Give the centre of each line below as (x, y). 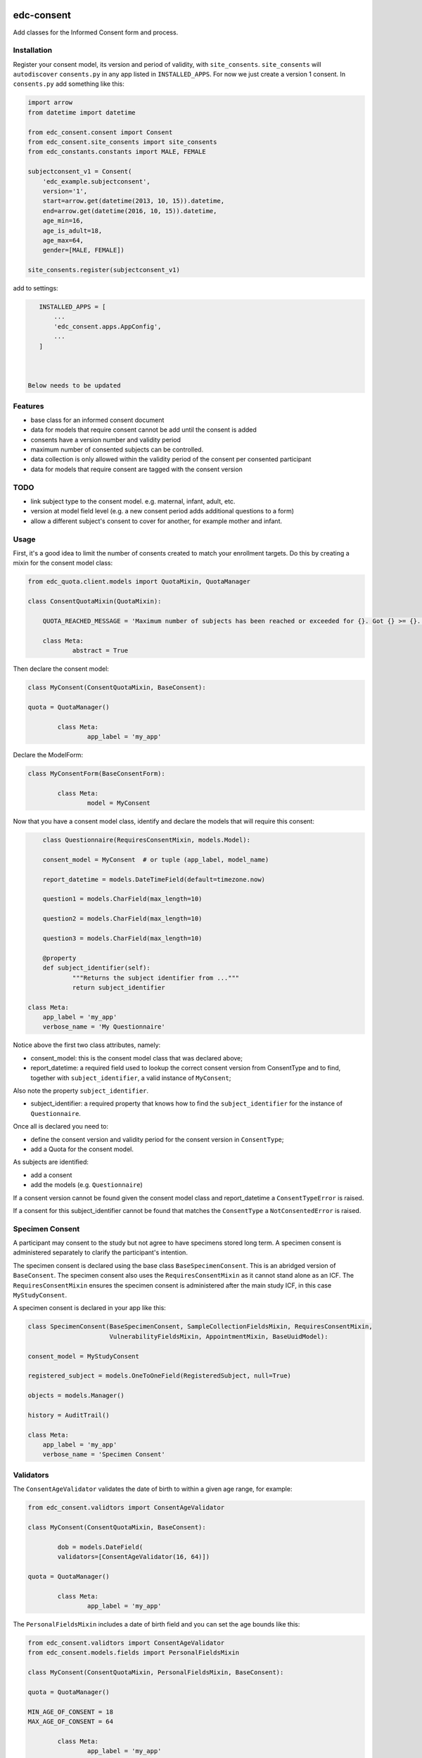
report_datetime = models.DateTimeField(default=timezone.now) (154, 879)
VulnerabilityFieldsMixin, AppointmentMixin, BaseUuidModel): (219, 1336)
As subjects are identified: (51, 1162)
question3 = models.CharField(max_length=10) (122, 938)
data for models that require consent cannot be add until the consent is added (143, 430)
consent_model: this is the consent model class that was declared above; (136, 1058)
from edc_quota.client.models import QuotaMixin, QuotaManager (139, 582)
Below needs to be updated (74, 386)
